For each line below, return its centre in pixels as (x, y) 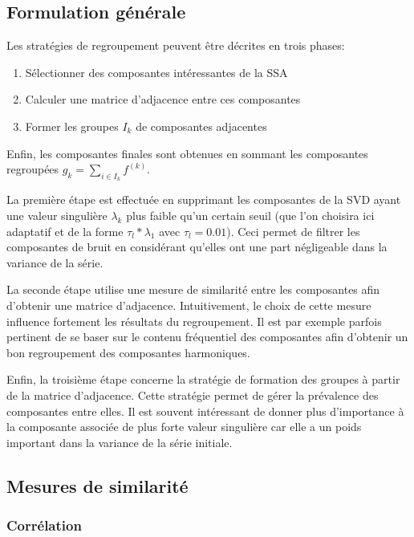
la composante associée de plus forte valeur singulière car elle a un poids (184, 427)
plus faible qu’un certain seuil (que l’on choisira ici (250, 215)
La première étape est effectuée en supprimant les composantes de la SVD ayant (204, 199)
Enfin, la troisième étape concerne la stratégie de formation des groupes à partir (203, 379)
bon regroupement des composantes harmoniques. (128, 352)
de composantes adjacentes (201, 126)
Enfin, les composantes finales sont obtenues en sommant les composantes (187, 153)
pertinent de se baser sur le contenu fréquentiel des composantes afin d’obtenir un (207, 337)
